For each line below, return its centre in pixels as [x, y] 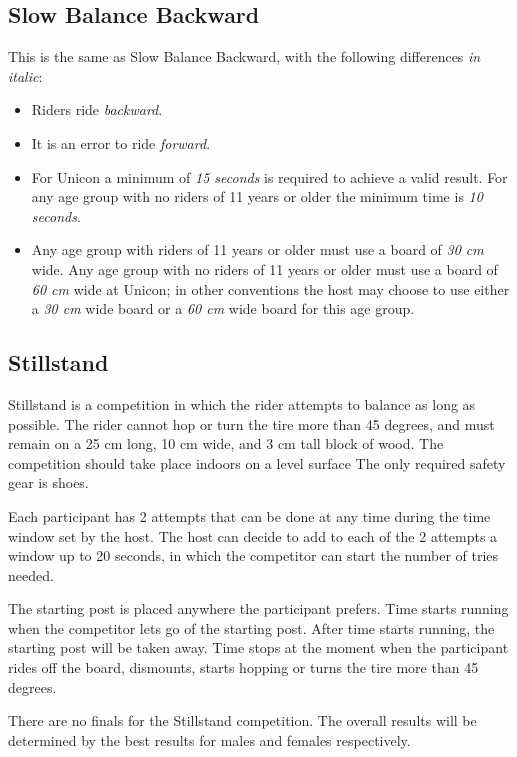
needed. [31, 574]
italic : [25, 75]
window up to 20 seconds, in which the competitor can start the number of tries [253, 555]
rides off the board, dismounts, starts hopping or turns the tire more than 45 [243, 667]
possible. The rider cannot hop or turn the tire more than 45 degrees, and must [251, 423]
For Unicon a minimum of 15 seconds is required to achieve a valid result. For [269, 176]
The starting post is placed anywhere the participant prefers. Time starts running [258, 608]
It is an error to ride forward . [121, 142]
